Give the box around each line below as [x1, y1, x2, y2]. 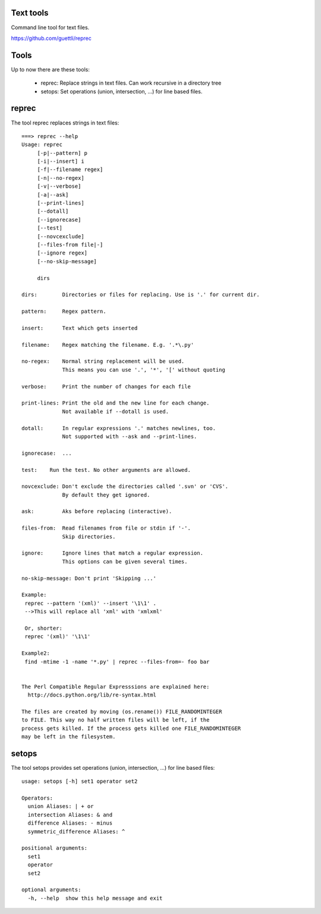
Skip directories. [62, 533, 116, 540]
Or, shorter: [24, 624, 62, 632]
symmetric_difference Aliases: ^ [27, 828, 125, 835]
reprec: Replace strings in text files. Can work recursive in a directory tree [40, 79, 222, 86]
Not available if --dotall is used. [62, 408, 169, 415]
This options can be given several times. [62, 558, 188, 565]
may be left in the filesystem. [21, 733, 116, 740]
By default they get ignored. [62, 492, 150, 498]
